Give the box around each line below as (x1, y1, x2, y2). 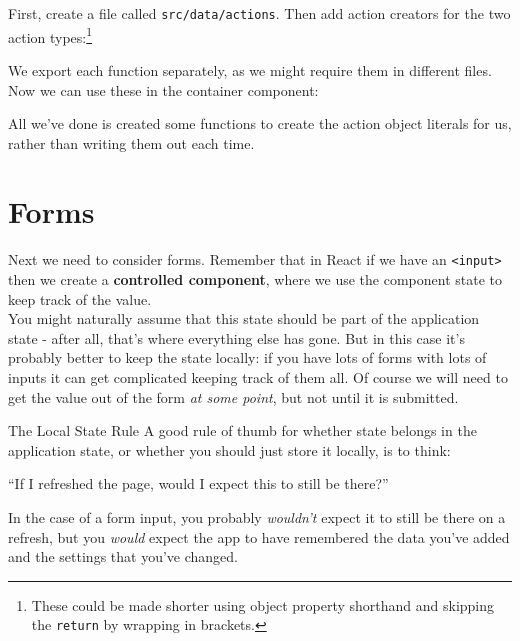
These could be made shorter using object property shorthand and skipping (31, 594, 495, 615)
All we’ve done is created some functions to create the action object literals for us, (8, 113, 512, 134)
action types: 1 (8, 23, 93, 47)
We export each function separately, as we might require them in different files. (8, 59, 492, 80)
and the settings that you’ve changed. (8, 546, 238, 567)
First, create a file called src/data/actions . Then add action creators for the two (8, 3, 511, 23)
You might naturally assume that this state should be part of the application (8, 308, 480, 329)
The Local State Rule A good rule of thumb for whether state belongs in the (8, 420, 477, 441)
